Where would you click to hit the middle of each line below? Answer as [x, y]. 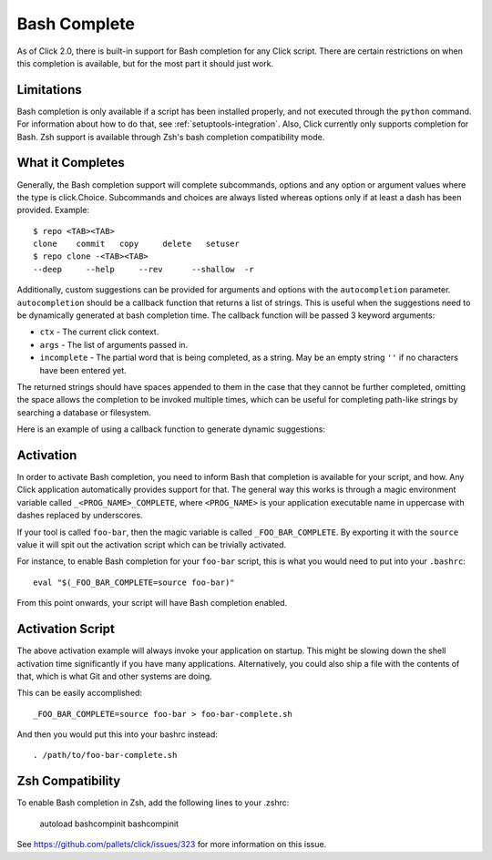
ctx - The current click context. [99, 332]
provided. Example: [53, 210]
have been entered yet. [83, 370]
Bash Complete [76, 24]
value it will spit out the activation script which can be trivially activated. [152, 545]
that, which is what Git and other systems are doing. [115, 676]
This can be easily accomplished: [80, 693]
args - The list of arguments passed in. [114, 344]
